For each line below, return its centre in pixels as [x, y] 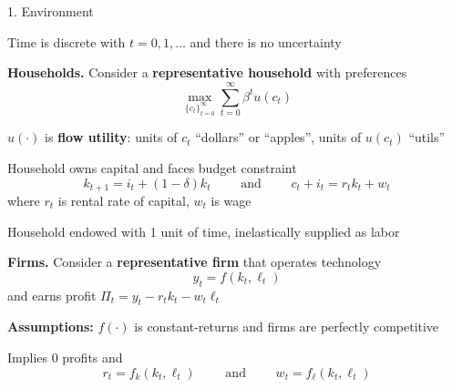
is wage [231, 200]
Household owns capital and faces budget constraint [152, 167]
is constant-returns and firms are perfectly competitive [287, 327]
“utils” [427, 137]
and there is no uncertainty [266, 41]
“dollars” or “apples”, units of [278, 137]
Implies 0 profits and [65, 357]
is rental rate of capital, [123, 200]
